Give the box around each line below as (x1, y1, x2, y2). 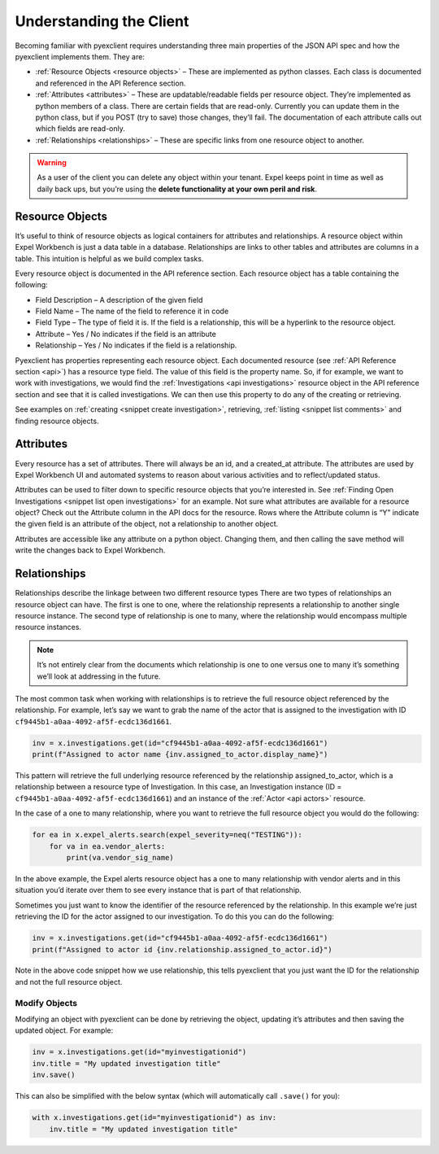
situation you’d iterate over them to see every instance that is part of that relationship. (15, 885, 302, 895)
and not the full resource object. (15, 977, 123, 986)
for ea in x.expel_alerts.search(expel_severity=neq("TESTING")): (32, 830, 302, 840)
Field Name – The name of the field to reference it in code (35, 306, 229, 317)
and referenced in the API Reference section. (35, 78, 186, 88)
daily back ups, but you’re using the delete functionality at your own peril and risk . (37, 184, 317, 194)
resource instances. (15, 623, 81, 632)
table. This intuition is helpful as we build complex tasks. (15, 253, 204, 264)
